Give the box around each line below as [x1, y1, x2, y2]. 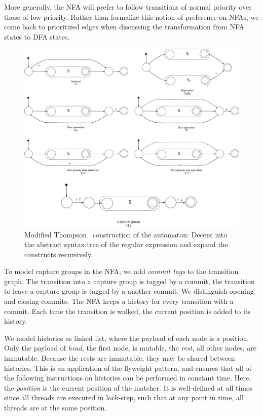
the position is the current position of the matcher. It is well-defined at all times [4, 382, 252, 393]
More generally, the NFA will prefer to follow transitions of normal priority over [4, 2, 252, 12]
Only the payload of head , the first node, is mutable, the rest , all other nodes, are [4, 342, 256, 353]
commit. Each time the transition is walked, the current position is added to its [4, 305, 251, 316]
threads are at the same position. [4, 402, 107, 412]
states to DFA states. [4, 31, 70, 42]
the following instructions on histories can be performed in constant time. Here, [4, 372, 251, 383]
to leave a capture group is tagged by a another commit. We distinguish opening [4, 286, 254, 296]
